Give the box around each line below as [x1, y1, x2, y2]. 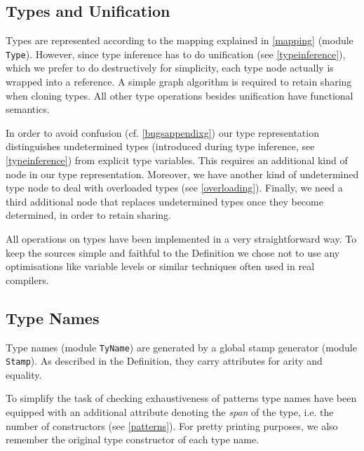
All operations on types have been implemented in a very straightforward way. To [6, 231, 357, 245]
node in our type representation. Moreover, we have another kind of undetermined [6, 166, 359, 181]
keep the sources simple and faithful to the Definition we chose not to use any [6, 245, 340, 260]
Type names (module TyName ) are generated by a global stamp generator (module [6, 339, 357, 354]
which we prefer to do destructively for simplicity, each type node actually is [6, 60, 334, 75]
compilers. [6, 272, 49, 287]
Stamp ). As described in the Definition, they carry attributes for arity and [6, 354, 323, 368]
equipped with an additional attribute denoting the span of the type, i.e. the [6, 405, 334, 419]
